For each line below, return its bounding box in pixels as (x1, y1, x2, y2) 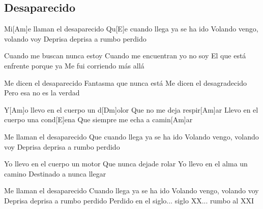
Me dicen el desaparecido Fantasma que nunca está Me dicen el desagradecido (4, 77, 247, 88)
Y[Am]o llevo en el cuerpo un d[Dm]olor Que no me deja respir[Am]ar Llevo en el (4, 104, 258, 115)
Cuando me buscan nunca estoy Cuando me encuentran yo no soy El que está (4, 50, 246, 61)
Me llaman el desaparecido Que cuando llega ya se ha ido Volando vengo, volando (4, 131, 259, 142)
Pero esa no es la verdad (4, 87, 80, 98)
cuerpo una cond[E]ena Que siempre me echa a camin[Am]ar (4, 114, 193, 125)
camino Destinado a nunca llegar (4, 168, 106, 179)
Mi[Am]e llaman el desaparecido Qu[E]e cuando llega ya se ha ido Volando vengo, (4, 23, 258, 34)
